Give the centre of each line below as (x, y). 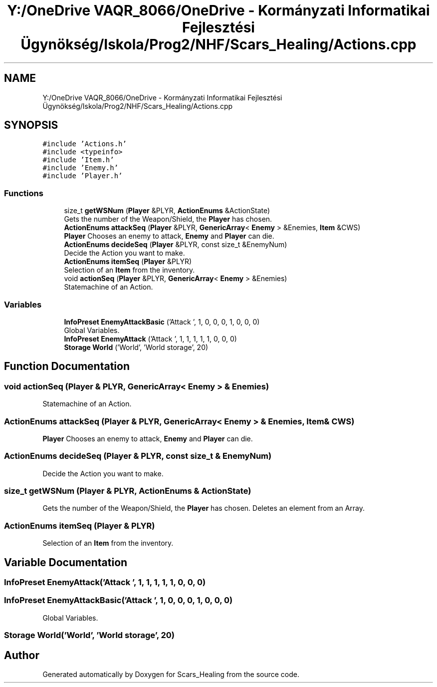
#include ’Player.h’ (83, 176)
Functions (24, 193)
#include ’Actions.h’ (85, 144)
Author (22, 655)
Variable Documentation (66, 562)
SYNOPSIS (31, 125)
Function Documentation (67, 366)
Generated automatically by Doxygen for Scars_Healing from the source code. (171, 674)
